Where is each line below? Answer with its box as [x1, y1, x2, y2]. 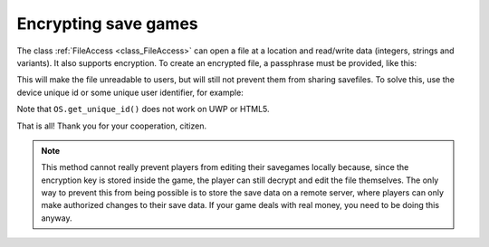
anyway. [41, 213, 72, 223]
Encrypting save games [16, 14, 198, 33]
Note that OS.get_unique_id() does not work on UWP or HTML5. [16, 104, 271, 115]
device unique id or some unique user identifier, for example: [16, 87, 244, 98]
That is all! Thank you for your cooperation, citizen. [16, 120, 207, 131]
